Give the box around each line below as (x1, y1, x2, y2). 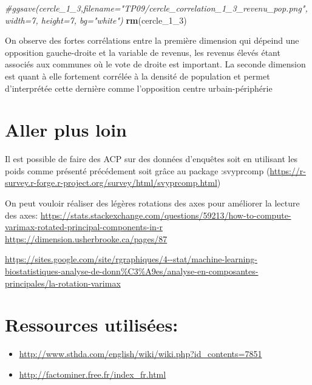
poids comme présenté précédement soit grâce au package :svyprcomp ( (5, 164, 270, 177)
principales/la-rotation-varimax (5, 276, 121, 289)
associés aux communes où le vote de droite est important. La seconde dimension (5, 58, 306, 70)
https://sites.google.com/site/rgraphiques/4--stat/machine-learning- (5, 253, 257, 265)
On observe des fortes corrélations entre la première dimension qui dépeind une (5, 34, 299, 47)
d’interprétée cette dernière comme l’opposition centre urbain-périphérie (5, 81, 273, 94)
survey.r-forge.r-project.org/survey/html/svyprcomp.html (5, 176, 217, 189)
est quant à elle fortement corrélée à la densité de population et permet (5, 69, 270, 82)
